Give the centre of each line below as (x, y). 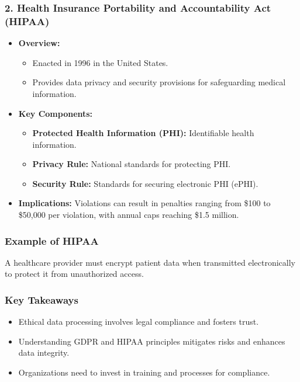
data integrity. (44, 353)
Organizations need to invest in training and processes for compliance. (144, 372)
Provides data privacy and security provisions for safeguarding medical (159, 82)
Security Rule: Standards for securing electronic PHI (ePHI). (145, 183)
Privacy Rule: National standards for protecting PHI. (132, 164)
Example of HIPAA (52, 240)
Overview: (39, 43)
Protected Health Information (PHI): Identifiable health (143, 133)
